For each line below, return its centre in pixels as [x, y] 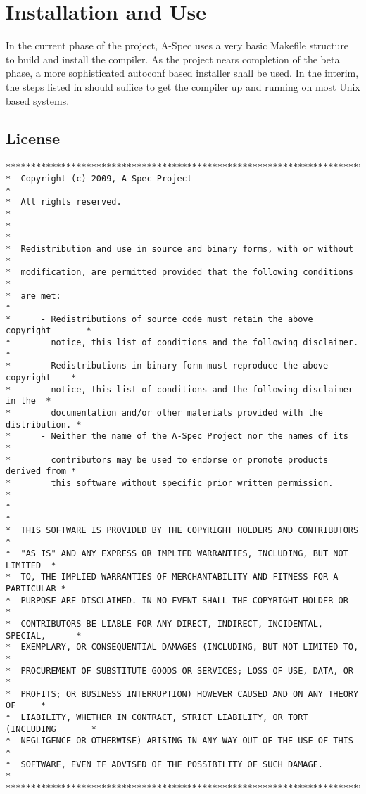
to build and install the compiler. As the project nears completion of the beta [173, 59]
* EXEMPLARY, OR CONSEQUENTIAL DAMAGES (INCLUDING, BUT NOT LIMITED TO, [182, 647]
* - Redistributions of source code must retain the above [159, 319]
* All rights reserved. [64, 202]
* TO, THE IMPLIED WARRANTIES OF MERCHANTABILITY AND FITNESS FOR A [172, 577]
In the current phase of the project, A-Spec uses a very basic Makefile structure [177, 45]
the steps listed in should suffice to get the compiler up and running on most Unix [183, 86]
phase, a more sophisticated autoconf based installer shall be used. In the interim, [182, 73]
